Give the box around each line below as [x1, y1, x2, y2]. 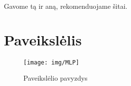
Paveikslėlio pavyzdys [23, 73, 88, 83]
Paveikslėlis [4, 29, 82, 49]
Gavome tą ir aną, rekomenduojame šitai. [4, 1, 128, 11]
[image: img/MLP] [23, 59, 79, 66]
